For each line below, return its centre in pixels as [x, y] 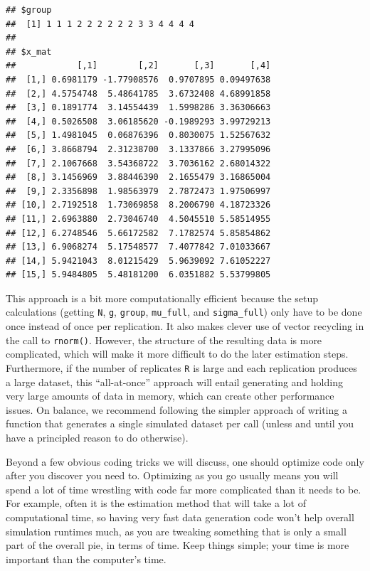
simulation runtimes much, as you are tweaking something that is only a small [176, 531]
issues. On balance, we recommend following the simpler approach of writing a [176, 409]
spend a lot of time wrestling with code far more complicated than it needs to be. [184, 489]
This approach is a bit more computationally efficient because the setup [162, 298]
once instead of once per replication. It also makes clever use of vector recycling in [185, 326]
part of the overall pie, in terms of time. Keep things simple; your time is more [178, 545]
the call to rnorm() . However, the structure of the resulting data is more [164, 340]
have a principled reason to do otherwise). [97, 437]
